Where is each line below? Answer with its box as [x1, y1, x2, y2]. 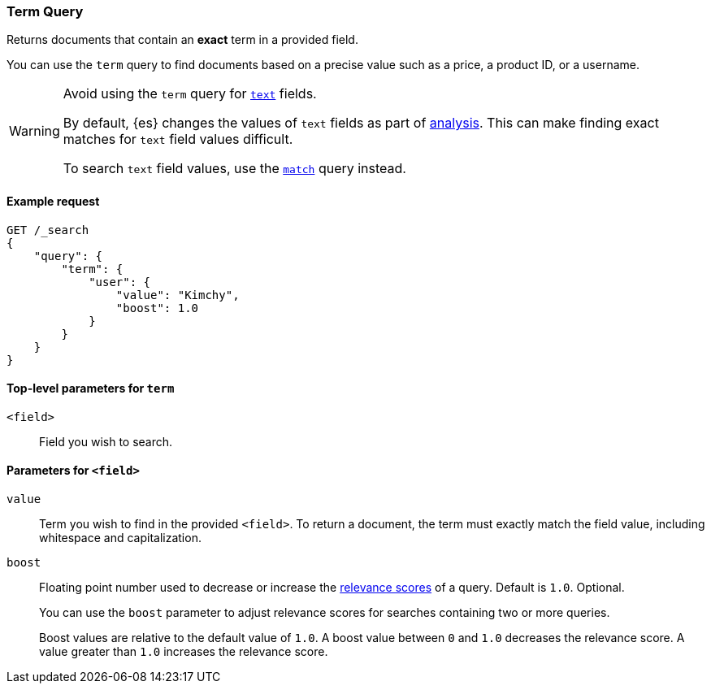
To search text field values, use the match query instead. [63, 160, 406, 177]
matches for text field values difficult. [63, 131, 293, 148]
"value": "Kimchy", [115, 288, 240, 302]
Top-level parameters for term [7, 381, 175, 396]
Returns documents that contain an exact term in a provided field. [7, 33, 358, 47]
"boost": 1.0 [115, 301, 199, 315]
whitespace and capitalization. [39, 531, 202, 545]
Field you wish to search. [39, 434, 173, 449]
